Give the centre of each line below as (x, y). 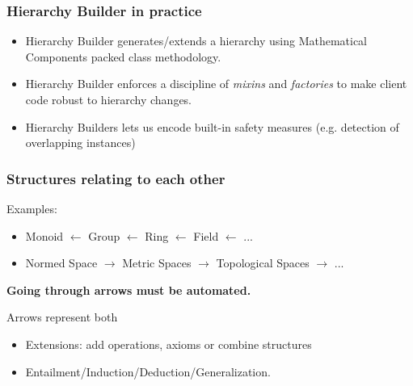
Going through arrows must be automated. (129, 289)
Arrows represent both (62, 317)
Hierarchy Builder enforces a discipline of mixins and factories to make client (216, 84)
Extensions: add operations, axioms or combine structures (169, 344)
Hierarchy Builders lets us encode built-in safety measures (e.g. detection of (212, 126)
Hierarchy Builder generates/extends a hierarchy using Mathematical (196, 41)
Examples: (32, 208)
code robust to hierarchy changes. (109, 99)
